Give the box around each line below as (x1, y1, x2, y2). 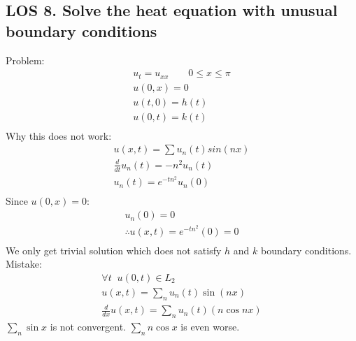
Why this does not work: (6, 128, 112, 143)
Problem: (6, 52, 45, 67)
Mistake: (6, 256, 42, 271)
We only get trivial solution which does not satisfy (6, 242, 222, 257)
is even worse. (180, 319, 240, 334)
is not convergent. (50, 319, 126, 334)
